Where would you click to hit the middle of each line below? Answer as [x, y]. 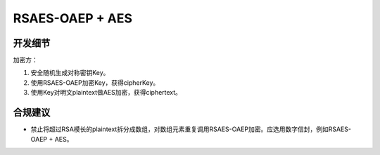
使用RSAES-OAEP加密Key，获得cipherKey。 [95, 82]
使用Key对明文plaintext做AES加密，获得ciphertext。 [106, 93]
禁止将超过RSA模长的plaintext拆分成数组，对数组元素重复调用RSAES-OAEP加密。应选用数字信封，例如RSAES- [191, 129]
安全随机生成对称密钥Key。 [70, 73]
